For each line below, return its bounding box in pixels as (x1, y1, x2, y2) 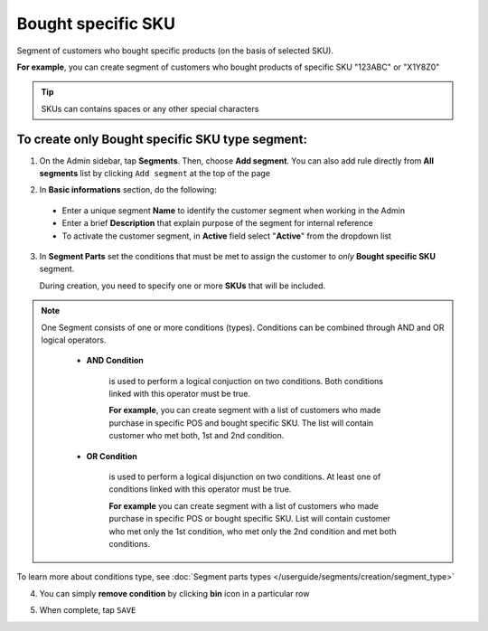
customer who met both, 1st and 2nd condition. (108, 430, 285, 441)
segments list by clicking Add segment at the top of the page (39, 168, 271, 179)
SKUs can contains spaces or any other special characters (41, 103, 259, 114)
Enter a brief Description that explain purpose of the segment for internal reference (61, 218, 374, 229)
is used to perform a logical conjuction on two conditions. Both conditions (108, 375, 384, 386)
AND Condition (86, 355, 145, 366)
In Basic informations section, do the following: (39, 184, 217, 195)
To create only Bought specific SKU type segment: (16, 131, 307, 146)
